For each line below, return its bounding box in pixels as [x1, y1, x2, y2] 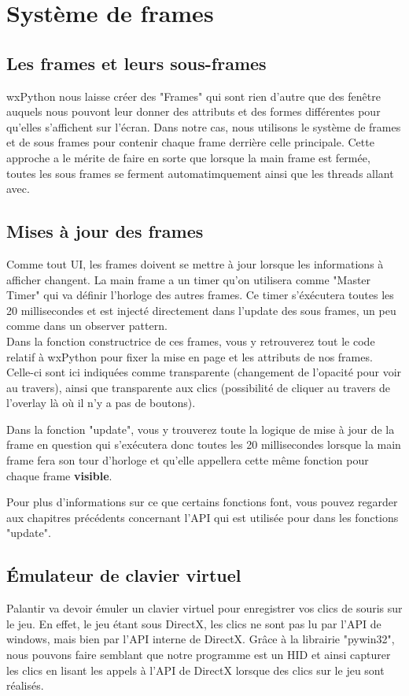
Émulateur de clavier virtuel [6, 563, 241, 587]
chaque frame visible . [6, 467, 112, 483]
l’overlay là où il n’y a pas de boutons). [6, 394, 196, 411]
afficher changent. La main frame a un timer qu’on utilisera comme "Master [6, 271, 371, 287]
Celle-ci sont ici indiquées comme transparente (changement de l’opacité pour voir [6, 364, 402, 380]
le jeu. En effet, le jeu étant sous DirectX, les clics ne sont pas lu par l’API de [6, 615, 381, 631]
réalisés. [6, 677, 44, 694]
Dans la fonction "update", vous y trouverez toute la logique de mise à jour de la [6, 420, 395, 437]
